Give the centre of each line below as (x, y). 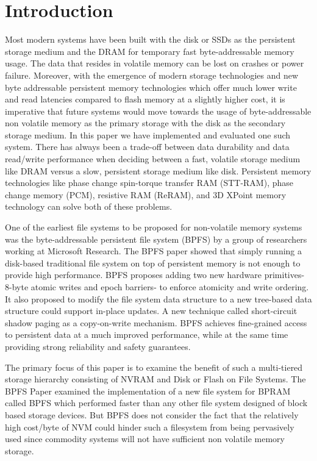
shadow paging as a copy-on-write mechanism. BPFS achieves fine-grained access (156, 322)
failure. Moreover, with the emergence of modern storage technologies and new (152, 75)
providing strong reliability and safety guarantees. (98, 346)
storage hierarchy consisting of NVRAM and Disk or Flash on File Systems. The (155, 379)
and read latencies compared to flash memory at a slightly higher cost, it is (145, 99)
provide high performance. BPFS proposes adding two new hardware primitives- (155, 275)
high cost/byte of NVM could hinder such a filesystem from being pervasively (150, 427)
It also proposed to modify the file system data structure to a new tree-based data (158, 298)
